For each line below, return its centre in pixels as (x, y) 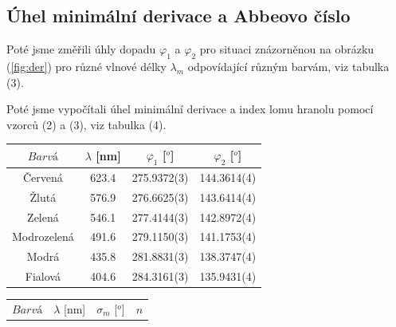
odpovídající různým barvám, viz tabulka (288, 66)
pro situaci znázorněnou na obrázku (287, 49)
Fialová (43, 276)
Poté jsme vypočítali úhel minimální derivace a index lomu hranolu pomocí (190, 109)
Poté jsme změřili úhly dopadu (81, 49)
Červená (43, 177)
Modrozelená (43, 236)
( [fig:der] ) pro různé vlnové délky (86, 66)
